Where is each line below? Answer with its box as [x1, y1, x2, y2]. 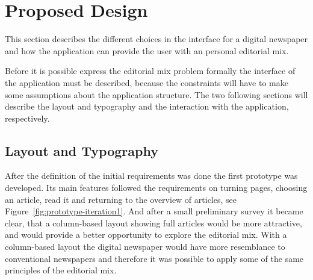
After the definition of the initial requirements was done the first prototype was [5, 169, 298, 182]
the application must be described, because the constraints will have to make [5, 76, 288, 89]
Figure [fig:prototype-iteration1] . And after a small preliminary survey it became [5, 205, 303, 217]
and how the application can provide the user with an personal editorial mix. [5, 44, 289, 57]
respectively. [5, 111, 50, 124]
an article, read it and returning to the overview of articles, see [5, 193, 237, 205]
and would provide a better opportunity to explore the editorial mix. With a [5, 228, 287, 241]
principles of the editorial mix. [5, 264, 117, 276]
